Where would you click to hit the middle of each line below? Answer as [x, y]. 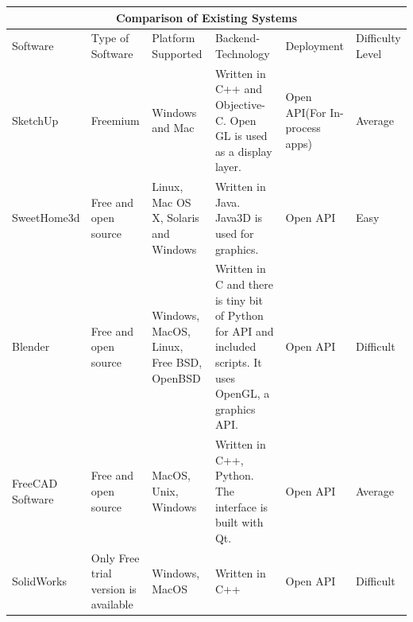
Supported [177, 53]
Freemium [115, 120]
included [235, 346]
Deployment [315, 46]
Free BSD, [177, 362]
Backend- [237, 38]
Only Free [115, 557]
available [112, 604]
